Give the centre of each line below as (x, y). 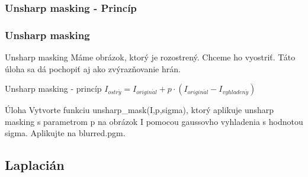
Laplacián (35, 165)
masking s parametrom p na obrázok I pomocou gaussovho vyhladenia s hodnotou (154, 121)
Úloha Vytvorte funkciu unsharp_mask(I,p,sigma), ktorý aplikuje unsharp (139, 110)
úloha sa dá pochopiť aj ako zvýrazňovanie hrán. (93, 68)
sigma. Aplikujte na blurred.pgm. (65, 133)
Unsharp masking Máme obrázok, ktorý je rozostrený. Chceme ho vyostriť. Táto (150, 57)
